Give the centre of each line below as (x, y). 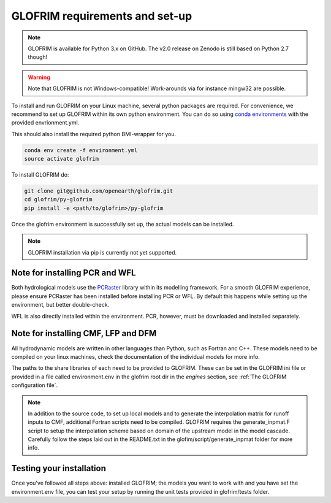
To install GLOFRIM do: (40, 175)
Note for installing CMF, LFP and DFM (84, 333)
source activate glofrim (62, 159)
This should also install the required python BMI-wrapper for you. (94, 134)
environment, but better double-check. (60, 305)
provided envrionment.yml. (45, 123)
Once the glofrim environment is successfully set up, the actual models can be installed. (123, 224)
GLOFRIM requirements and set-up (102, 16)
